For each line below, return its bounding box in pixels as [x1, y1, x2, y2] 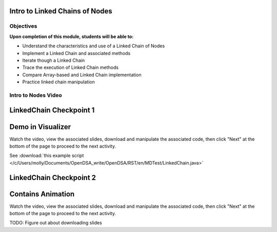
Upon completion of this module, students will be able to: [9, 33, 134, 40]
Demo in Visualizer [9, 122, 71, 131]
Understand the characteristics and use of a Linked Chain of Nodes [22, 43, 165, 49]
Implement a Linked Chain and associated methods [22, 50, 131, 56]
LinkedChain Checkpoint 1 [9, 106, 95, 115]
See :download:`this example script [9, 152, 84, 159]
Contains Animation [9, 189, 75, 198]
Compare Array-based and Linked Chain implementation [22, 72, 142, 78]
